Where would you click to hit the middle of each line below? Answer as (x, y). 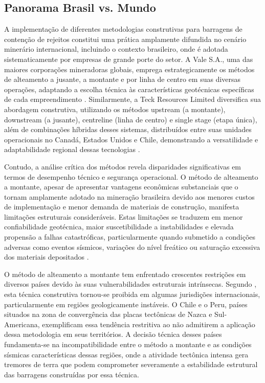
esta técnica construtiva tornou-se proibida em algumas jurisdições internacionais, (132, 294)
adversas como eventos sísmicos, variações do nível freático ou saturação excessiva (132, 247)
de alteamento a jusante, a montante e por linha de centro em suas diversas (123, 79)
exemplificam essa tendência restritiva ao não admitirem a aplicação (149, 324)
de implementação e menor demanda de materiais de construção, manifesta (122, 207)
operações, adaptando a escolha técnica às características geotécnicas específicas (129, 89)
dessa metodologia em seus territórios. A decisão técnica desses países (113, 334)
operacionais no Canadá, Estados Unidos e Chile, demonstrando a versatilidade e (131, 139)
